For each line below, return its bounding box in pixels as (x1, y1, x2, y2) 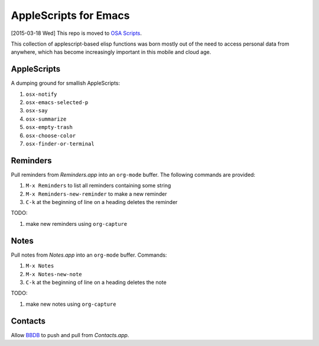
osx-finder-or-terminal (25, 140, 95, 147)
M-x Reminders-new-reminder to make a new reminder (25, 190, 167, 198)
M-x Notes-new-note (25, 271, 82, 277)
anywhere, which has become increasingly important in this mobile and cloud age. (11, 48, 211, 56)
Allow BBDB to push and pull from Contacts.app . (11, 331, 129, 338)
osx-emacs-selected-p (25, 99, 89, 106)
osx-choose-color (25, 132, 76, 139)
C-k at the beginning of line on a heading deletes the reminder (25, 199, 178, 206)
